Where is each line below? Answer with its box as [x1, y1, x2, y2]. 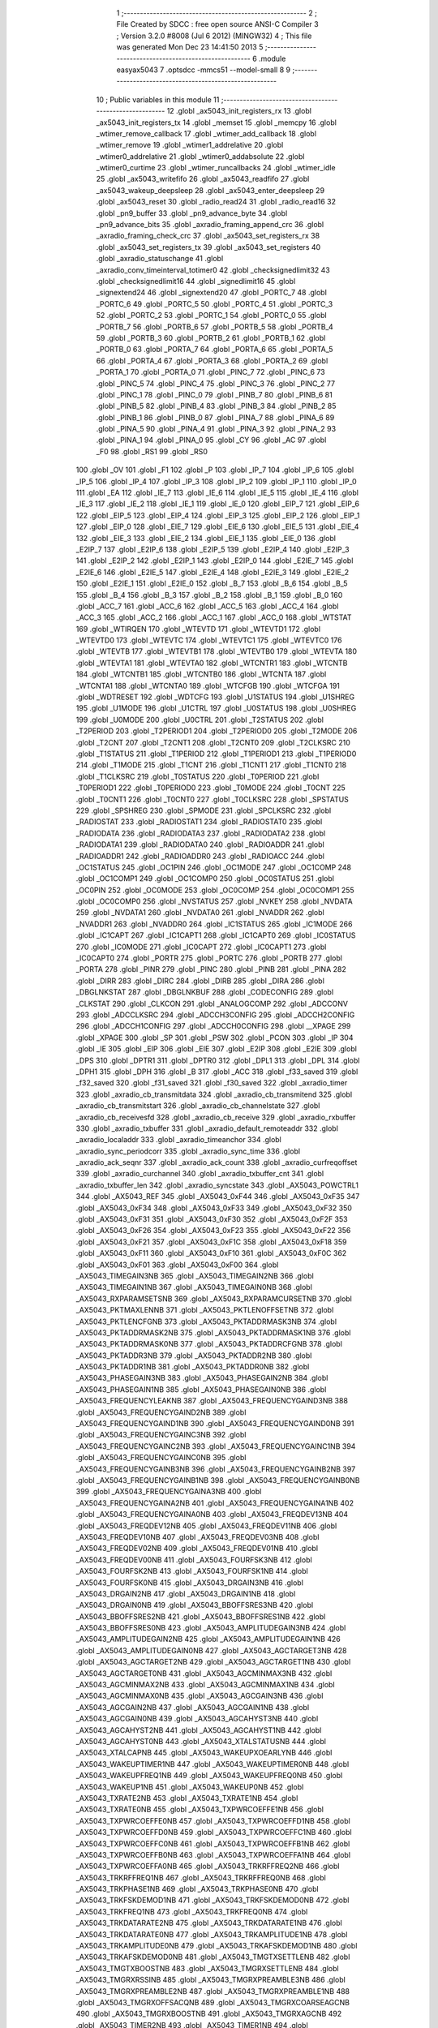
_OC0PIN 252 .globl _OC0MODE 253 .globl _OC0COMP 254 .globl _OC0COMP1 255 [75, 885, 354, 895]
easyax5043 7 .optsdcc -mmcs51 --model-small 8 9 [116, 65, 291, 75]
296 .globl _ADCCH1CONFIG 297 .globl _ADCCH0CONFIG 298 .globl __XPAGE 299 [75, 1021, 351, 1031]
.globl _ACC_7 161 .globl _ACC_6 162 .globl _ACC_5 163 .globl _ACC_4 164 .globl [75, 601, 339, 611]
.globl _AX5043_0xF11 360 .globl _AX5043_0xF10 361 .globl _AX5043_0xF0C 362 [75, 1248, 347, 1258]
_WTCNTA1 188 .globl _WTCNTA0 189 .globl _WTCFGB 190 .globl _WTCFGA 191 [75, 681, 341, 690]
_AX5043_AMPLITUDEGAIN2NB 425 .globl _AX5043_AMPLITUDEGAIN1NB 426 [75, 1635, 341, 1644]
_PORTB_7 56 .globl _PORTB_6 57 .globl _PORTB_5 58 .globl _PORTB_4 [96, 321, 333, 332]
